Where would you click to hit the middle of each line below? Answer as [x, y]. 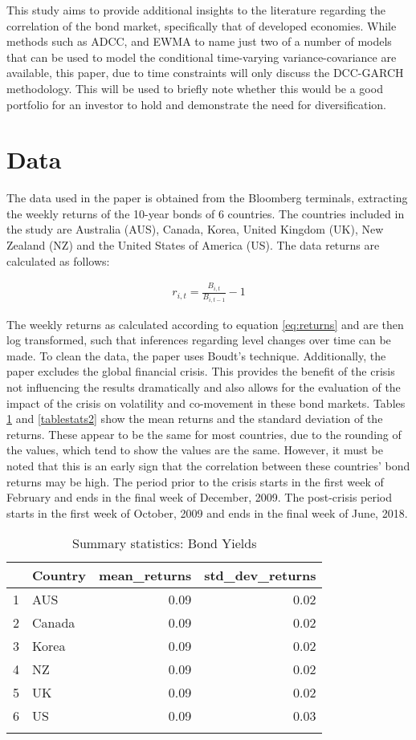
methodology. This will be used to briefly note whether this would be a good [195, 88]
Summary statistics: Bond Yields [164, 543]
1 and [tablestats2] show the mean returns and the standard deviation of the [195, 419]
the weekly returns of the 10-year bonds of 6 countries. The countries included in [206, 213]
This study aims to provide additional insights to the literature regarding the [196, 10]
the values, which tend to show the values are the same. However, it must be [195, 450]
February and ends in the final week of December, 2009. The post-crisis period [200, 497]
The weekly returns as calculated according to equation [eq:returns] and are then [205, 324]
